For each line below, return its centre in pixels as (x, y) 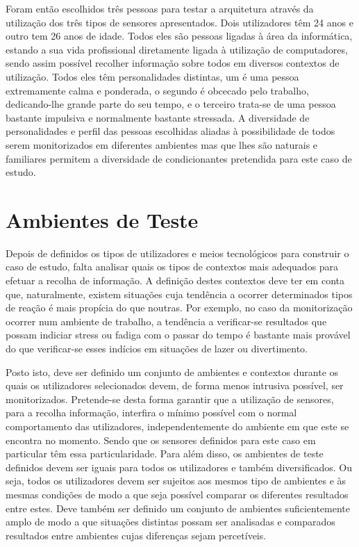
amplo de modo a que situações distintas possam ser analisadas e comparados (170, 522)
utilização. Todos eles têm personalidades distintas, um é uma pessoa (152, 76)
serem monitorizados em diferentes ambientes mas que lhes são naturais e (162, 144)
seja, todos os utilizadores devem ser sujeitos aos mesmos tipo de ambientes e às (176, 481)
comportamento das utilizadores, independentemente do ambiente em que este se (177, 426)
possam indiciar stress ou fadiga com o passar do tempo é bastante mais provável (178, 335)
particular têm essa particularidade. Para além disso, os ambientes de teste (165, 454)
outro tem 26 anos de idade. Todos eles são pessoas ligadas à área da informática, (179, 36)
